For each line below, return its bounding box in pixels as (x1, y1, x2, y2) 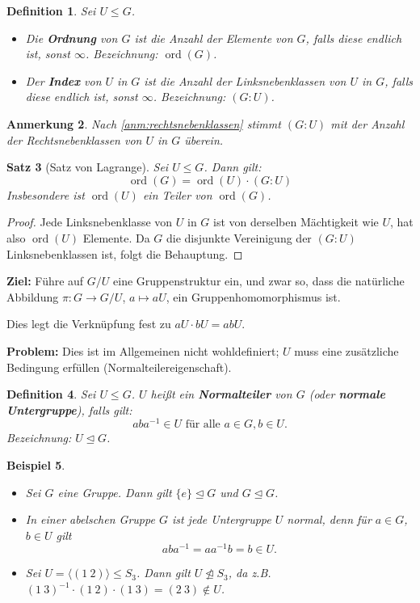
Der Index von (25, 72, 102, 89)
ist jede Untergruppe (171, 511, 271, 528)
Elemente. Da (82, 229, 150, 246)
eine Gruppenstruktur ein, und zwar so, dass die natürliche (113, 272, 405, 289)
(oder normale (309, 386, 385, 403)
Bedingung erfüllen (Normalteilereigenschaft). (6, 358, 232, 375)
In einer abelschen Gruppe (25, 511, 155, 528)
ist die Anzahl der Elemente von (134, 29, 293, 46)
